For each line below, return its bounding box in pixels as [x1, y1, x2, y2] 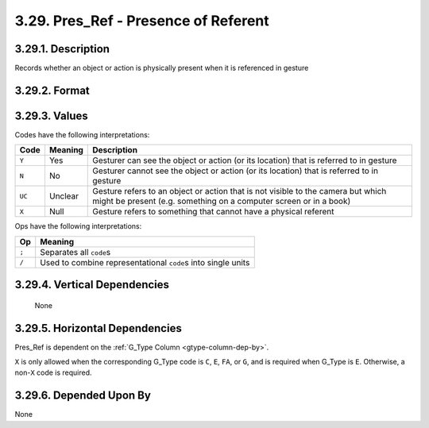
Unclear [48, 191, 79, 202]
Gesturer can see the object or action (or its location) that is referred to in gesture [92, 155, 397, 166]
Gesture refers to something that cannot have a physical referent [92, 206, 334, 218]
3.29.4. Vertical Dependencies [14, 278, 170, 291]
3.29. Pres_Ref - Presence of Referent [14, 12, 269, 29]
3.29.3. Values [14, 109, 89, 122]
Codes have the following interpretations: [14, 129, 150, 139]
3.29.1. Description [14, 42, 110, 56]
